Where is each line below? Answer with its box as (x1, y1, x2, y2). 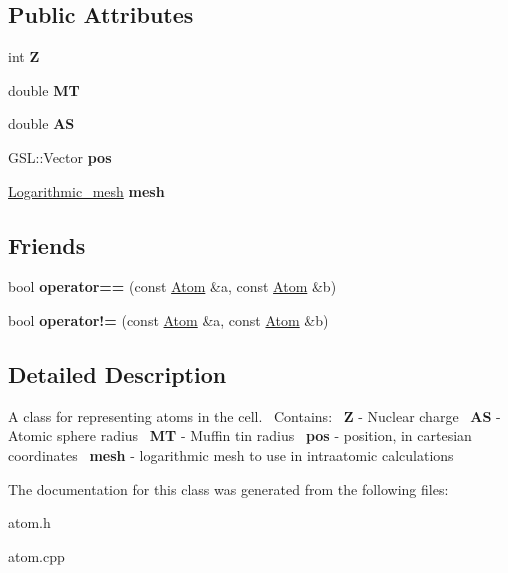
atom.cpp (8, 545, 65, 566)
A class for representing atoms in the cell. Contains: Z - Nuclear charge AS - (8, 405, 501, 426)
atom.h (8, 512, 51, 533)
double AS (8, 113, 75, 134)
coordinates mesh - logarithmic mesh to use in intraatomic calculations (8, 444, 454, 465)
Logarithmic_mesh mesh (8, 180, 165, 201)
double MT (8, 79, 80, 100)
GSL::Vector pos (8, 146, 112, 167)
